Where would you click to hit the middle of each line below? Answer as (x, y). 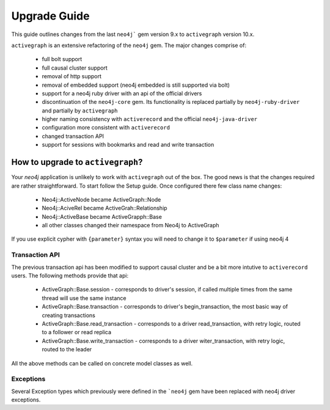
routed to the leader (67, 350)
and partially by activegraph (80, 111)
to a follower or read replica (77, 332)
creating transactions (69, 315)
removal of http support (72, 76)
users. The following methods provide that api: (70, 276)
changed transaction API (73, 136)
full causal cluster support (75, 68)
